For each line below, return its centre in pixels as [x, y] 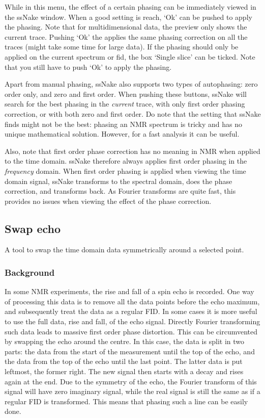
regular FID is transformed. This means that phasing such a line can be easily [126, 401]
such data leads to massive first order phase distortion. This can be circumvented [131, 331]
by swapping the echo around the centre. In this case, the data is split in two [124, 341]
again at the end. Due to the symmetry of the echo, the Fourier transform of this [131, 381]
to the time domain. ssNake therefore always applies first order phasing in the [126, 161]
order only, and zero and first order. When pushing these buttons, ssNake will [126, 94]
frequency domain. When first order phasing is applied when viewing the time [125, 171]
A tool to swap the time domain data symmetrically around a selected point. [124, 250]
